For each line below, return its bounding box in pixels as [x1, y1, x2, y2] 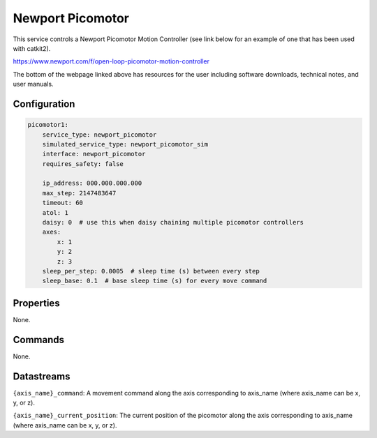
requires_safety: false [42, 160, 124, 167]
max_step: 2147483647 [42, 189, 117, 197]
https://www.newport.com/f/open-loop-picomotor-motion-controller [13, 57, 209, 66]
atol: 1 [42, 209, 69, 216]
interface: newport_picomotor [42, 150, 146, 158]
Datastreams [13, 370, 71, 382]
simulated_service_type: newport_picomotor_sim [42, 140, 209, 148]
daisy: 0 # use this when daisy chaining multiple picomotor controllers [42, 218, 304, 227]
